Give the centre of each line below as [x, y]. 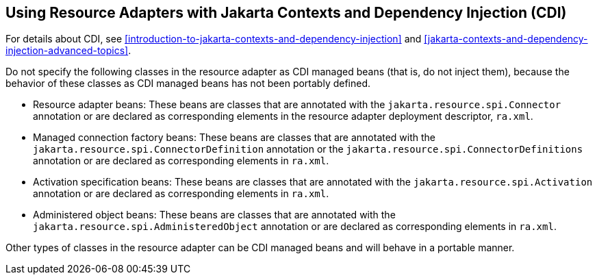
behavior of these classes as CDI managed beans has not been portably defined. [188, 84]
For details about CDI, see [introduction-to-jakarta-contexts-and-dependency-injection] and [214, 39]
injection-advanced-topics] [67, 51]
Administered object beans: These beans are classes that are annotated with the [214, 215]
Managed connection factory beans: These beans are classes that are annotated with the [234, 138]
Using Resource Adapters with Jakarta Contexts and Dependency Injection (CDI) [286, 13]
